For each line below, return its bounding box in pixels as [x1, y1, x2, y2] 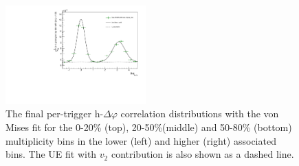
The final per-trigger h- [5, 106, 104, 121]
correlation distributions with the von [120, 106, 279, 121]
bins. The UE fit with [5, 147, 97, 161]
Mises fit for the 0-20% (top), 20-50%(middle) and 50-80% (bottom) [5, 120, 292, 134]
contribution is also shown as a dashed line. [111, 147, 294, 161]
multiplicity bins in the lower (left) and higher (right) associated [5, 133, 276, 147]
